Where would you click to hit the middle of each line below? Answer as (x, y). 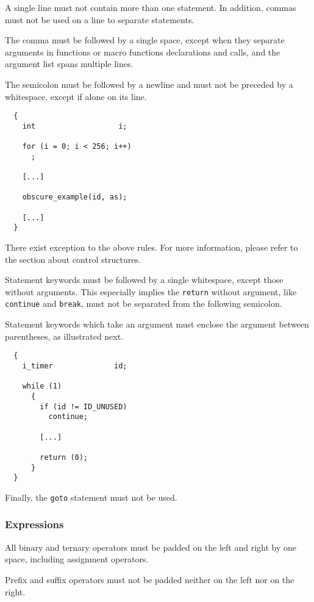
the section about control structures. (73, 259)
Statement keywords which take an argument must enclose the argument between (157, 324)
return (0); (64, 457)
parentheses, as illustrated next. (64, 336)
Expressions (34, 524)
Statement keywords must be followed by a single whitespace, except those (144, 280)
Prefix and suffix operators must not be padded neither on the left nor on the (150, 579)
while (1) (42, 386)
